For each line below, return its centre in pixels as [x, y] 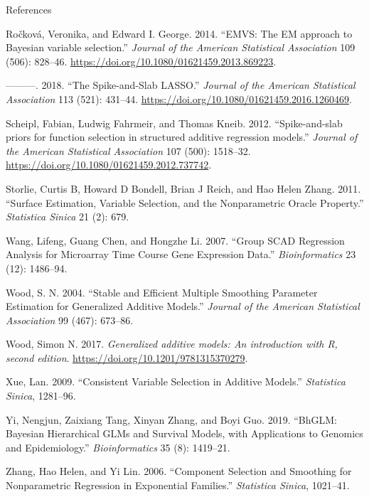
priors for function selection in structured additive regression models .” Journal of [182, 137]
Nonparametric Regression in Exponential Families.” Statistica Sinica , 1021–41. [178, 485]
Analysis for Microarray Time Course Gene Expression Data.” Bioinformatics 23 [181, 254]
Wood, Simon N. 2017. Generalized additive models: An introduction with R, [172, 344]
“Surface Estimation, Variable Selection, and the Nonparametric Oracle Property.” [185, 202]
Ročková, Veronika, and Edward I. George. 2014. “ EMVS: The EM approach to [179, 33]
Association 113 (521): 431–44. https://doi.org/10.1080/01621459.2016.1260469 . [179, 98]
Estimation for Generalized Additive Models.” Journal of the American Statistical [183, 306]
